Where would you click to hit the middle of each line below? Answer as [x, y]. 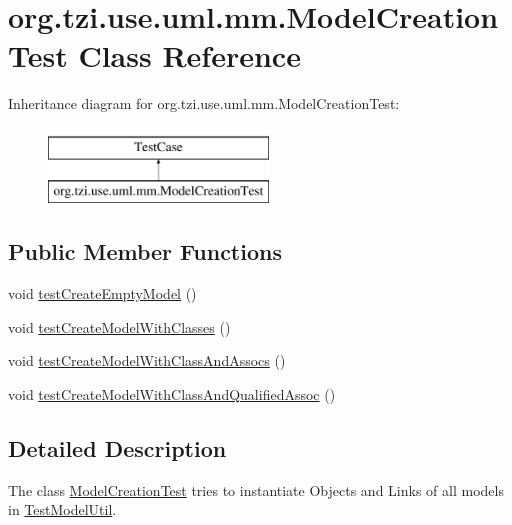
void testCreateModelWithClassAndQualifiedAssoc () [172, 394]
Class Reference [189, 55]
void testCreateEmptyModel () [102, 293]
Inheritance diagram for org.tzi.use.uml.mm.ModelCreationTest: [204, 103]
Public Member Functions [145, 251]
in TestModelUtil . [62, 509]
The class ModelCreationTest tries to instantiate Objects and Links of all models [256, 489]
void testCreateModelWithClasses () [119, 326]
